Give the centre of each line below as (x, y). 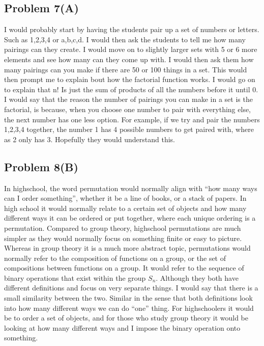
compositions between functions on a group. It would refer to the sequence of (124, 268)
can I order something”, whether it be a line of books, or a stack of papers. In (125, 198)
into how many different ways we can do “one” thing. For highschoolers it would (129, 308)
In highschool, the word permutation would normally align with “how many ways (131, 188)
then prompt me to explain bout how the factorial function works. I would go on (130, 79)
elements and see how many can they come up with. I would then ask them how (129, 59)
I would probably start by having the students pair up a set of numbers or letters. (132, 29)
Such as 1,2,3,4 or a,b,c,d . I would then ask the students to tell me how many (125, 39)
